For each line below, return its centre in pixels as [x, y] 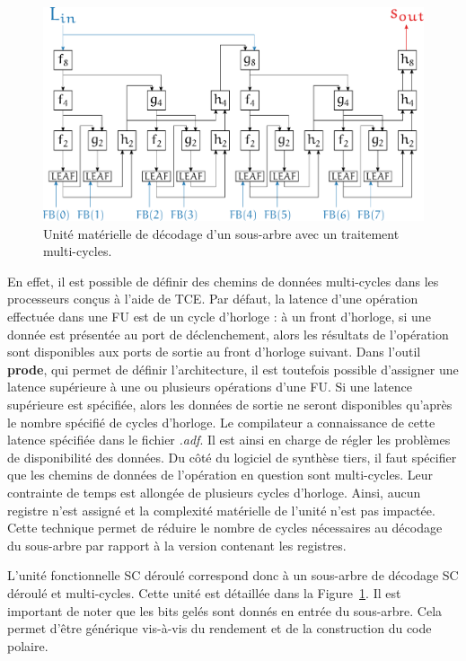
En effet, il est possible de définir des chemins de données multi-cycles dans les [223, 281]
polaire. [28, 645]
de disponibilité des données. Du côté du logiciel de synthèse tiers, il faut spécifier [232, 457]
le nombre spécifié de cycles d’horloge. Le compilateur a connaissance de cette [221, 422]
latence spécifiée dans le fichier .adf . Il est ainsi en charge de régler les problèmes [229, 440]
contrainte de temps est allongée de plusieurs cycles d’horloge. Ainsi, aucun [214, 492]
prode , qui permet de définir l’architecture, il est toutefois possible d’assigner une [233, 369]
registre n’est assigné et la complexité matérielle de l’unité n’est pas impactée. [221, 510]
